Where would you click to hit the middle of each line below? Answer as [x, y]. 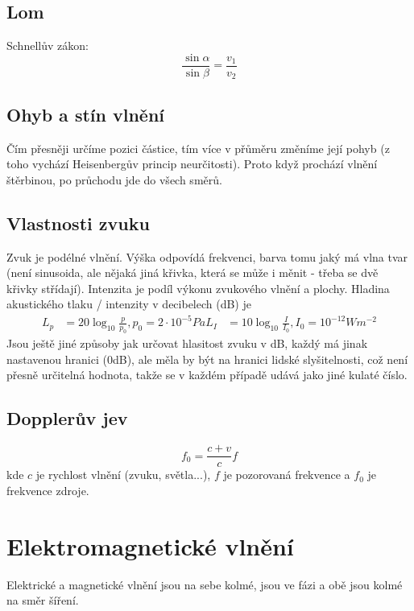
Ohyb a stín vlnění [86, 114]
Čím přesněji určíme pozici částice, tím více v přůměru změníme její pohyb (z [198, 148]
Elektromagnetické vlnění [150, 545]
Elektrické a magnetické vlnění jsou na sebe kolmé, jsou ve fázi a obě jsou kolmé [205, 584]
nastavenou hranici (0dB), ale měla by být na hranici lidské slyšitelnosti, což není [207, 359]
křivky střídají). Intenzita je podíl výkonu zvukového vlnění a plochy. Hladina [198, 288]
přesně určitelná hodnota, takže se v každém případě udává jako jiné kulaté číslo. [207, 375]
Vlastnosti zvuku [78, 223]
